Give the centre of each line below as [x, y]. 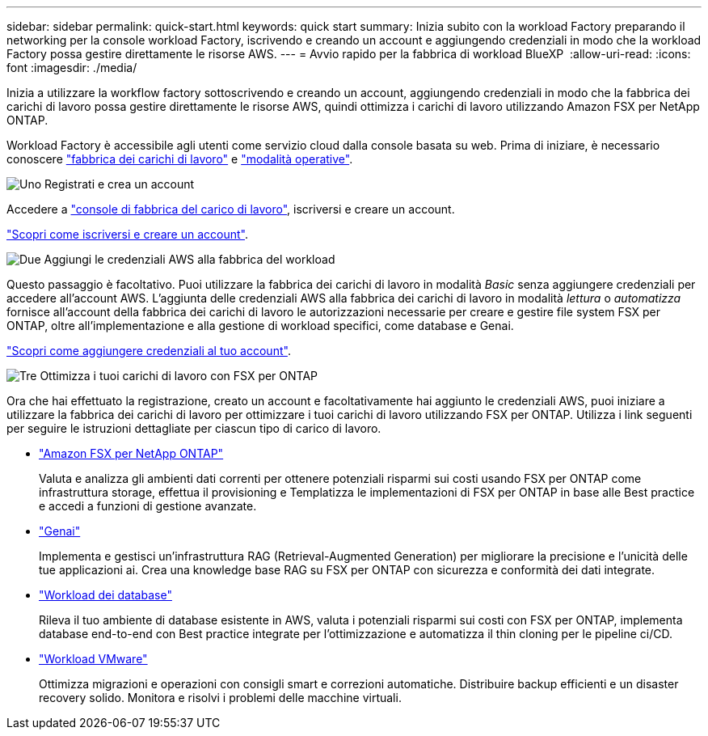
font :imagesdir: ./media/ [72, 68]
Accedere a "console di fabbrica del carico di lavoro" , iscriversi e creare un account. [231, 209]
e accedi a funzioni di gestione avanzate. [148, 506]
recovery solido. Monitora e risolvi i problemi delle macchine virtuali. [220, 698]
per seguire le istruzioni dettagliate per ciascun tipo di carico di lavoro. [194, 428]
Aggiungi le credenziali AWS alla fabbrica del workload [190, 259]
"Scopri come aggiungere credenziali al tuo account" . [149, 351]
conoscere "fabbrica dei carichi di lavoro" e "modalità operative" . [180, 159]
